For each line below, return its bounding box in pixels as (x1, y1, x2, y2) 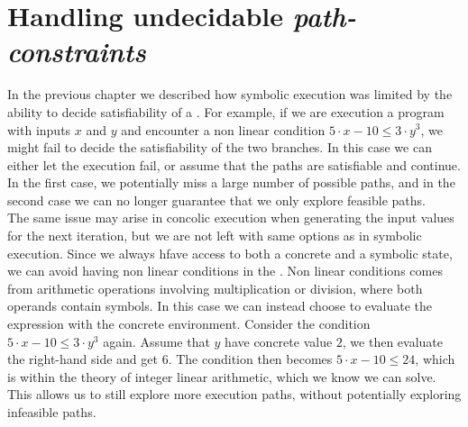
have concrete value (225, 332, 333, 350)
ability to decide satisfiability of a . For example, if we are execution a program (7, 102, 445, 121)
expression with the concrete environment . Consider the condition (7, 314, 371, 333)
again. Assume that (103, 332, 210, 350)
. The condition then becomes (168, 350, 333, 368)
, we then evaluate (342, 332, 443, 350)
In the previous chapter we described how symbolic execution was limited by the (7, 85, 453, 104)
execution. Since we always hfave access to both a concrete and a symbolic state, (7, 243, 453, 262)
